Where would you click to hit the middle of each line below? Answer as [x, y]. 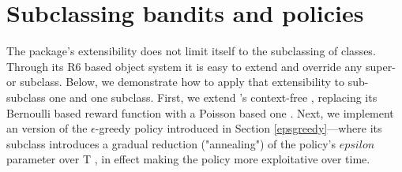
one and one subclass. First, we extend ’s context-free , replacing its [213, 97]
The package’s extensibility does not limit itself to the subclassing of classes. [191, 51]
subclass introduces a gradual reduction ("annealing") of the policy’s [171, 143]
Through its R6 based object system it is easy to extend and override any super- [201, 66]
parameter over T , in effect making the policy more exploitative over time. [188, 159]
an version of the [47, 128]
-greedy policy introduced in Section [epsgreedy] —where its [239, 128]
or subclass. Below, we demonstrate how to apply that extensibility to [176, 82]
